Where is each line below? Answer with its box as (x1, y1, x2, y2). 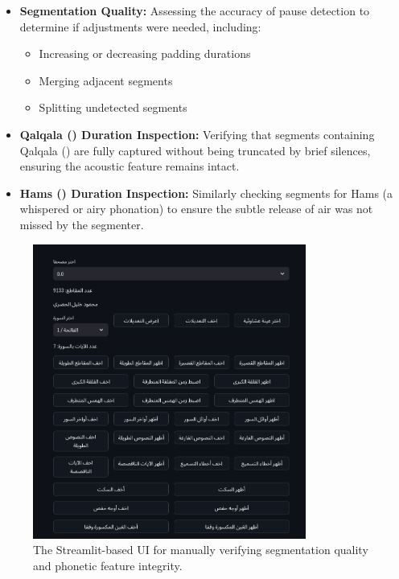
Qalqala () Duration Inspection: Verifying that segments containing (19, 125, 375, 142)
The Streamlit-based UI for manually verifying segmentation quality (33, 541, 368, 558)
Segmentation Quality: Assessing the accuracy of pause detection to (19, 2, 370, 18)
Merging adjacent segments (39, 72, 173, 88)
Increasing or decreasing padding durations (39, 45, 251, 62)
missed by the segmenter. (19, 216, 144, 232)
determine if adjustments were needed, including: (19, 18, 261, 35)
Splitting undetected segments (39, 99, 187, 116)
